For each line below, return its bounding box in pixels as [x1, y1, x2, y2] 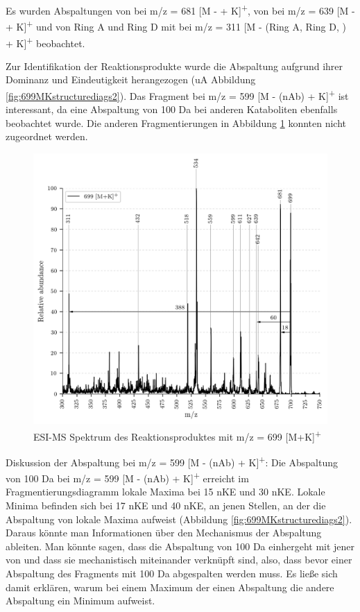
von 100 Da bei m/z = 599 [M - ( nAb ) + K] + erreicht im [6, 469, 249, 485]
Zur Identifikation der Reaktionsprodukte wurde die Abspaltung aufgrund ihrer [6, 58, 343, 73]
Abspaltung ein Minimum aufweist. [6, 593, 155, 608]
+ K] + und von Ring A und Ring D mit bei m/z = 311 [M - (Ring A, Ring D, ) [6, 17, 346, 33]
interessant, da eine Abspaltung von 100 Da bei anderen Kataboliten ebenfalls [6, 102, 338, 117]
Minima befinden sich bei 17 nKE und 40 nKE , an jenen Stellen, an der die [6, 498, 326, 512]
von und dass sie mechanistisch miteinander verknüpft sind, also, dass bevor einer [6, 552, 352, 567]
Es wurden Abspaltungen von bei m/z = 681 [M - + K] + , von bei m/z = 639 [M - [6, 1, 355, 17]
